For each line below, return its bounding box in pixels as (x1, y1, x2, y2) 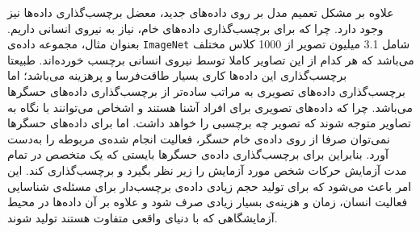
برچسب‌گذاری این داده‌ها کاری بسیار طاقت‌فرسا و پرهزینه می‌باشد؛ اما (7, 67, 347, 84)
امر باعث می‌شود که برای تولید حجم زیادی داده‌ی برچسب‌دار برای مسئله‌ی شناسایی (7, 177, 412, 194)
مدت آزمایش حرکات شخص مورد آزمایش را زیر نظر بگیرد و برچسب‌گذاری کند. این (7, 162, 407, 178)
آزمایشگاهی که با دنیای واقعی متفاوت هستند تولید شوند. (7, 209, 278, 226)
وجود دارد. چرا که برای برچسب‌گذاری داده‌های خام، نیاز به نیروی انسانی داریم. (7, 19, 384, 36)
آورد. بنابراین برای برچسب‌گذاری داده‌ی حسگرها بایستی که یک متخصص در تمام (7, 146, 388, 163)
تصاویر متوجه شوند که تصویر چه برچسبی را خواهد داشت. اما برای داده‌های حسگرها (7, 114, 411, 131)
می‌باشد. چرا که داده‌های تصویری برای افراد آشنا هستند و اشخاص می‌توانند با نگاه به (7, 98, 413, 115)
